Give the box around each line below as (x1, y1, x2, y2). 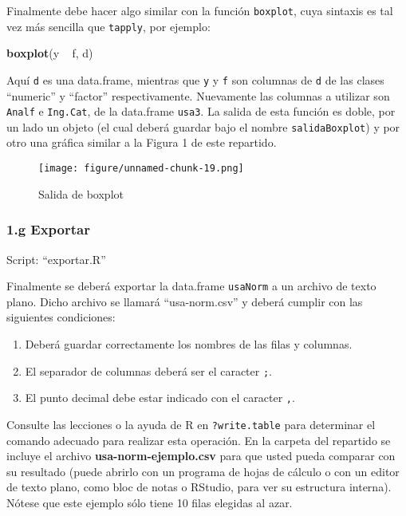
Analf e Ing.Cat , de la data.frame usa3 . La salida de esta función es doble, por (6, 103, 396, 120)
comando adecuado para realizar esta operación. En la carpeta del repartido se (6, 431, 391, 448)
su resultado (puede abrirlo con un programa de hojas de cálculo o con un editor (6, 463, 400, 479)
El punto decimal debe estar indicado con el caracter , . (25, 389, 295, 406)
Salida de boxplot (38, 185, 124, 202)
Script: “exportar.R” (6, 250, 106, 267)
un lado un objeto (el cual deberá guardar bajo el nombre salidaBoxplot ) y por (6, 118, 400, 135)
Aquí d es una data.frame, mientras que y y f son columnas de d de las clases (6, 71, 384, 88)
